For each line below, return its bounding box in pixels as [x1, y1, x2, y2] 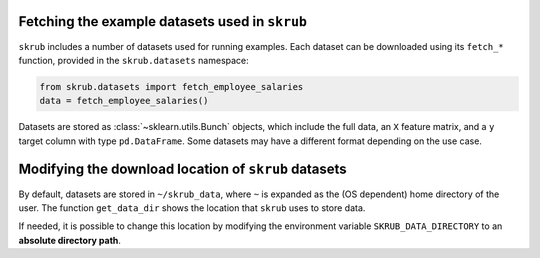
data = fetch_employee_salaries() [39, 95, 209, 107]
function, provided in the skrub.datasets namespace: [18, 54, 249, 66]
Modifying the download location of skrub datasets [18, 161, 347, 178]
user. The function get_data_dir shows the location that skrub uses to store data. [18, 201, 366, 214]
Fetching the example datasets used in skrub [18, 13, 307, 30]
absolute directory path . [18, 234, 122, 246]
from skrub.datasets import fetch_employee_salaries [39, 81, 304, 92]
